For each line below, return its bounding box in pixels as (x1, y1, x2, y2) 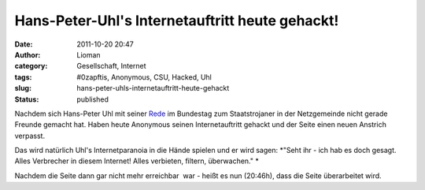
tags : (14, 72, 32, 82)
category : (14, 61, 48, 71)
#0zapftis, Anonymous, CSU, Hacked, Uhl (76, 72, 213, 82)
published (76, 95, 109, 104)
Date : (14, 39, 33, 49)
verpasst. (14, 131, 46, 140)
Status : (14, 95, 39, 104)
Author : (14, 50, 41, 59)
